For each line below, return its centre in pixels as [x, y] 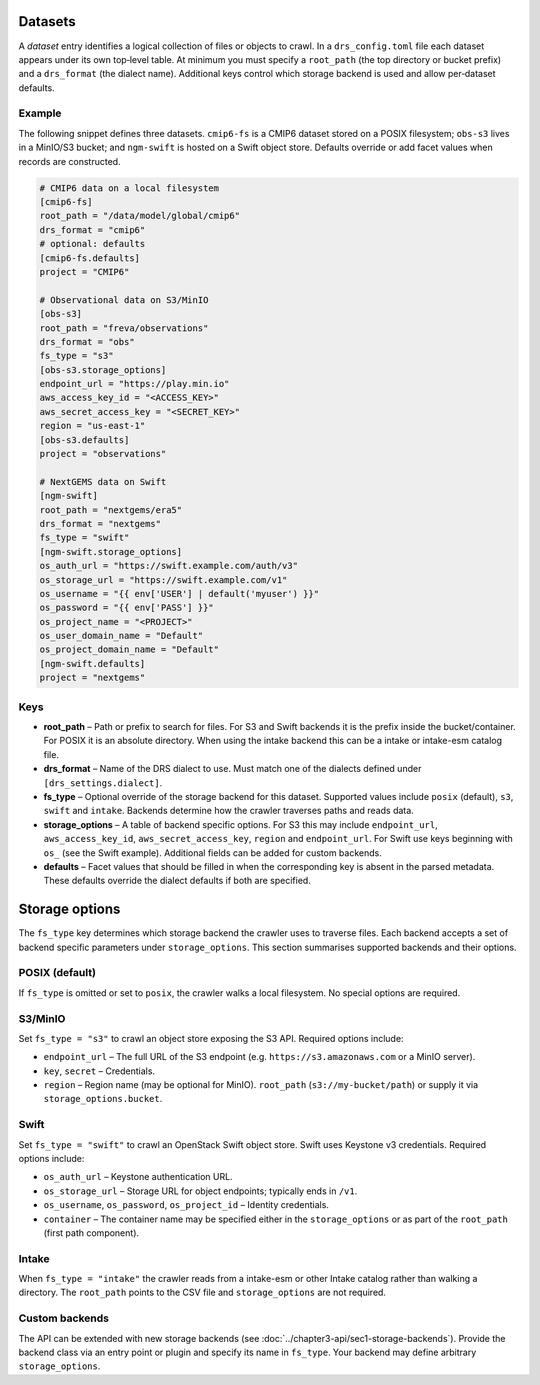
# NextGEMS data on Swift [103, 481]
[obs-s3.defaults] [84, 439]
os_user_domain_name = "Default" [121, 636]
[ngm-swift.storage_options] [111, 551]
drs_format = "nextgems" [100, 523]
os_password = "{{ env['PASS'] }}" [126, 608]
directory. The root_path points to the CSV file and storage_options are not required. [202, 1292]
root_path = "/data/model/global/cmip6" [139, 216]
